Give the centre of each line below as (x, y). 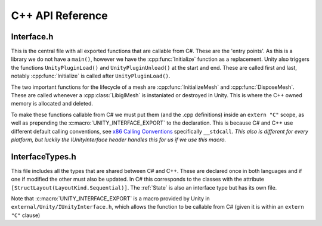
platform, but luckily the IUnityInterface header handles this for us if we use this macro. (119, 140)
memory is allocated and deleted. (52, 104)
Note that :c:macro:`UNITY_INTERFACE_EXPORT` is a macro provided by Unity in (110, 199)
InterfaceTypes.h (44, 157)
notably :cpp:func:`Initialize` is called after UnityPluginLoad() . (91, 76)
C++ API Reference (59, 16)
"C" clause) (26, 215)
